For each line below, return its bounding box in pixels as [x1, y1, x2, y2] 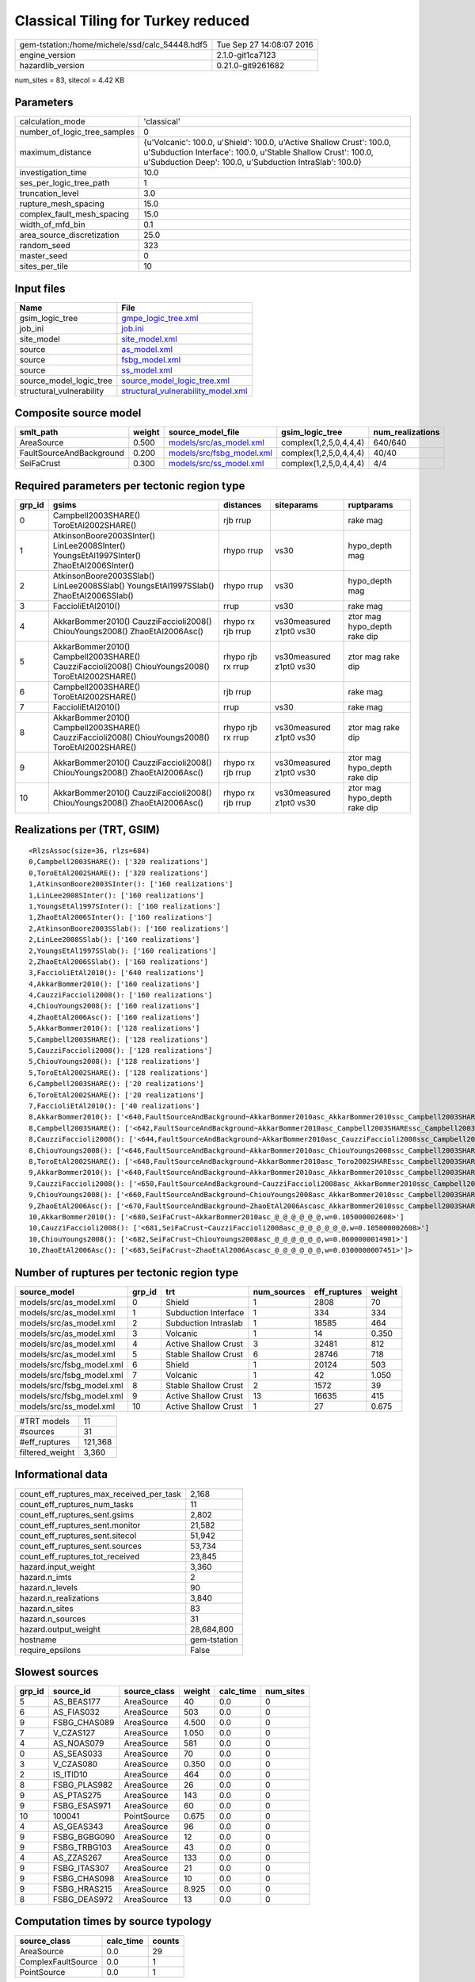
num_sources [253, 1286, 306, 1297]
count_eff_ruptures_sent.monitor [19, 1519, 141, 1530]
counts [152, 1935, 180, 1946]
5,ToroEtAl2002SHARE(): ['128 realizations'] [28, 1068, 209, 1077]
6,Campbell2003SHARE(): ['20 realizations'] [28, 1079, 205, 1089]
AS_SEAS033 [52, 1748, 103, 1759]
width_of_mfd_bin [19, 219, 86, 230]
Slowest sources [14, 1665, 99, 1678]
